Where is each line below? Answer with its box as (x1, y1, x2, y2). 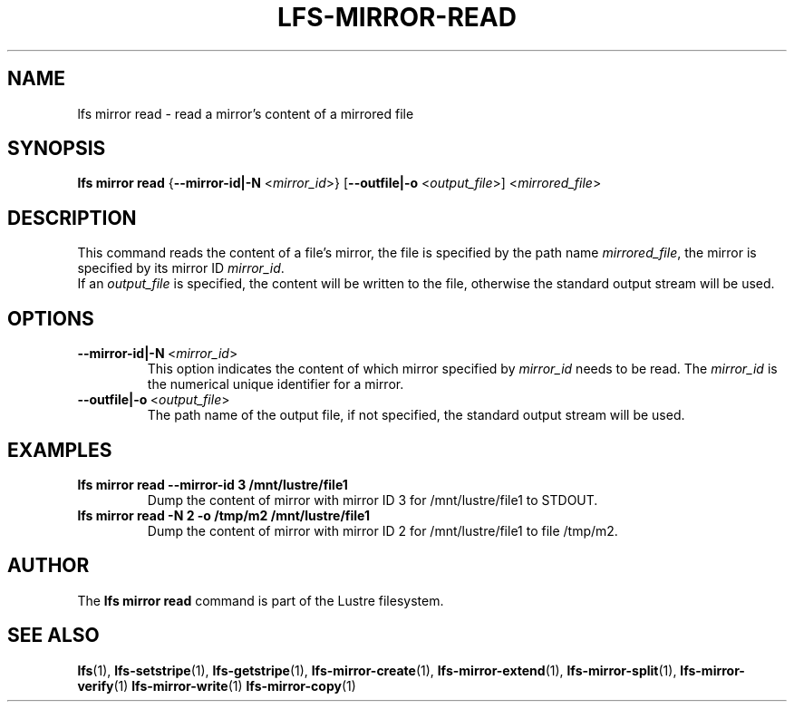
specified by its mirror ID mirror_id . (77, 260, 285, 277)
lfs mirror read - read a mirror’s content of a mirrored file (77, 105, 414, 121)
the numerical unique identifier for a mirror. (147, 376, 404, 393)
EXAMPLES (7, 438, 112, 461)
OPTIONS (7, 306, 94, 330)
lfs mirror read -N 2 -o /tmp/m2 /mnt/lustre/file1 (77, 507, 371, 523)
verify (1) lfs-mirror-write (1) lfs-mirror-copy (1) (77, 677, 356, 694)
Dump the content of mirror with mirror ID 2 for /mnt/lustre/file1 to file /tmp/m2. (147, 522, 618, 539)
